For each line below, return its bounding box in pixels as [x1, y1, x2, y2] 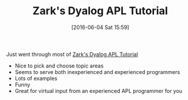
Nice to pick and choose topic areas [14, 62, 104, 69]
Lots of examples [14, 75, 58, 82]
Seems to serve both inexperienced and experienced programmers [14, 68, 180, 75]
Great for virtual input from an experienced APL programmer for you [14, 87, 183, 94]
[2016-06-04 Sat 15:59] [71, 24, 130, 31]
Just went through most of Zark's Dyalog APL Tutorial [6, 50, 138, 57]
